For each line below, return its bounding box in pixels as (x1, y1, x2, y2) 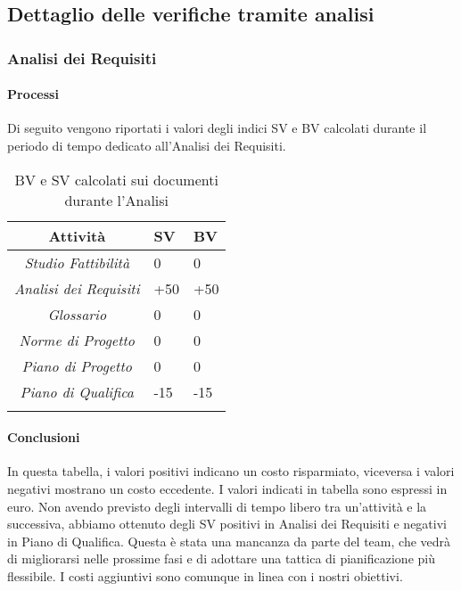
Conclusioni (7, 428, 80, 447)
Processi (7, 85, 59, 103)
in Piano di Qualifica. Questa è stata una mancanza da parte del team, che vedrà (7, 531, 451, 550)
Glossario (47, 303, 107, 324)
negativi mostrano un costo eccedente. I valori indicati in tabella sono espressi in (7, 480, 448, 497)
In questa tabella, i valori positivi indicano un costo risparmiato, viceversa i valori (7, 462, 455, 480)
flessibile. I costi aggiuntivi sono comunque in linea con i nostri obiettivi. (7, 566, 403, 585)
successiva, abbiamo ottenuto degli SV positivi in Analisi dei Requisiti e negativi (7, 514, 447, 533)
